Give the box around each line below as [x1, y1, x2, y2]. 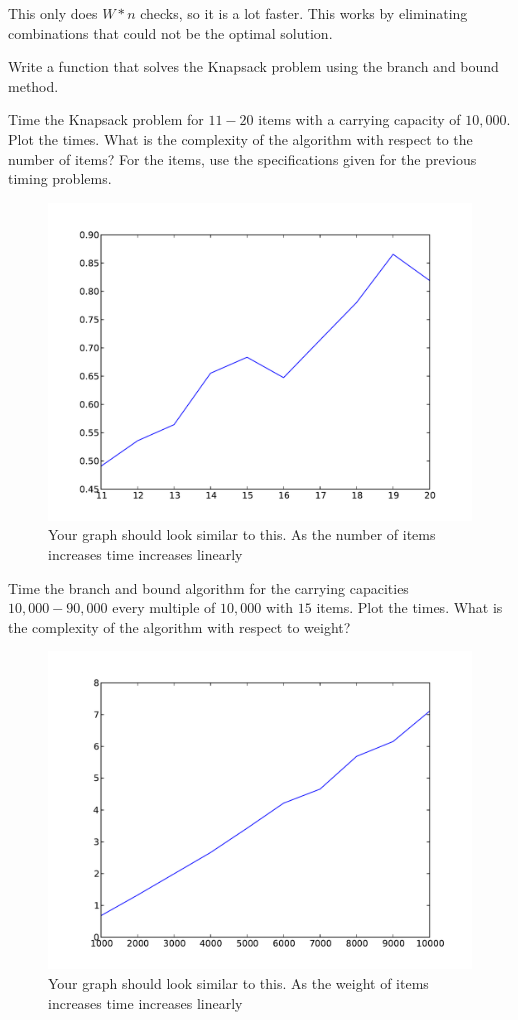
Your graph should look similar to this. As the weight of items [48, 972, 429, 993]
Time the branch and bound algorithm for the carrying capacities [8, 577, 409, 598]
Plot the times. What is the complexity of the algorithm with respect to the [8, 128, 473, 149]
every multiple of [112, 597, 216, 618]
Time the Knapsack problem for [8, 109, 204, 130]
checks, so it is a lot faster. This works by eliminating [140, 3, 468, 23]
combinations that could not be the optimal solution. [8, 22, 333, 43]
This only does [8, 3, 98, 23]
